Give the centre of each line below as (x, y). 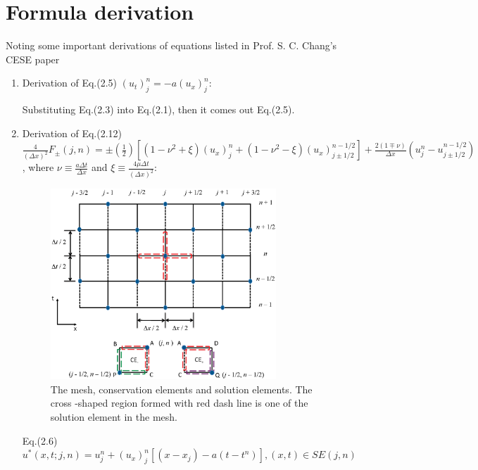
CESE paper (33, 59)
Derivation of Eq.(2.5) (70, 83)
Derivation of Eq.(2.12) (72, 133)
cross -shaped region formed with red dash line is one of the (179, 403)
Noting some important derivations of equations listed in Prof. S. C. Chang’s (171, 45)
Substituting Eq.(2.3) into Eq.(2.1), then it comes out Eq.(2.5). (158, 109)
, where (38, 167)
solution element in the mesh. (114, 417)
